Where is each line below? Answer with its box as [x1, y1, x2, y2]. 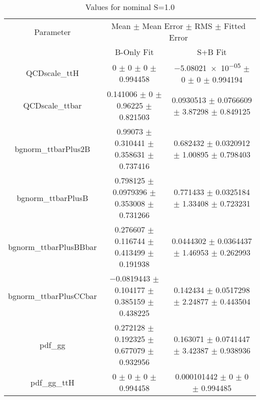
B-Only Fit [115, 46, 154, 57]
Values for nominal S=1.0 [85, 1, 175, 12]
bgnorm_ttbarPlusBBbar [8, 240, 97, 252]
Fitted [223, 20, 246, 31]
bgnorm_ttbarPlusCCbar [8, 289, 97, 301]
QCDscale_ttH [26, 67, 79, 79]
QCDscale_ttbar [23, 99, 82, 111]
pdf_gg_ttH [30, 376, 74, 388]
